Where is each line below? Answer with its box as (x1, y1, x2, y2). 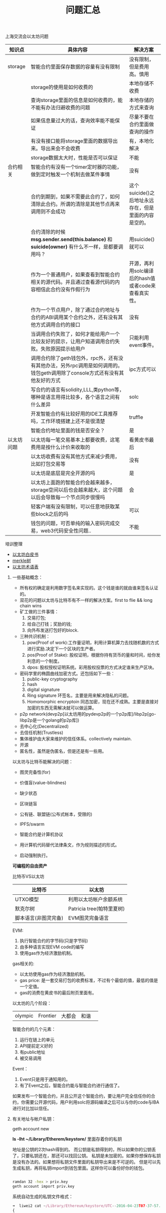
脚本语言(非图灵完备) (14, 915, 64, 922)
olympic (14, 1013, 34, 1019)
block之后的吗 (36, 511, 69, 518)
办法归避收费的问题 (45, 104, 90, 111)
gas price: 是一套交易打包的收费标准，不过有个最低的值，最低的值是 (19, 977, 158, 983)
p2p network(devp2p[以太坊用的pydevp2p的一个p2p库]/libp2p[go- (19, 711, 157, 717)
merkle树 (12, 558, 31, 564)
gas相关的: (12, 961, 35, 967)
